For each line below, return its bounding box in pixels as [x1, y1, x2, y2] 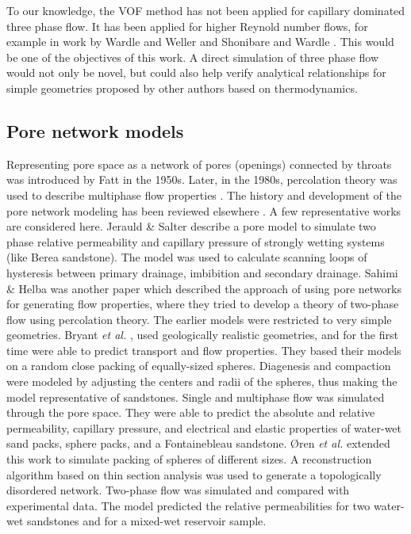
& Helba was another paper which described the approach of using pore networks [6, 280, 401, 296]
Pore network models [6, 118, 184, 143]
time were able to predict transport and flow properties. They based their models [6, 341, 401, 358]
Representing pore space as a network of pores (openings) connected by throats [6, 155, 392, 172]
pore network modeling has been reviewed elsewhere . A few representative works [6, 202, 401, 219]
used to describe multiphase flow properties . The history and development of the [6, 186, 401, 203]
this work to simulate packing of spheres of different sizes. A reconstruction [6, 451, 372, 467]
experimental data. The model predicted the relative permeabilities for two [6, 497, 371, 513]
